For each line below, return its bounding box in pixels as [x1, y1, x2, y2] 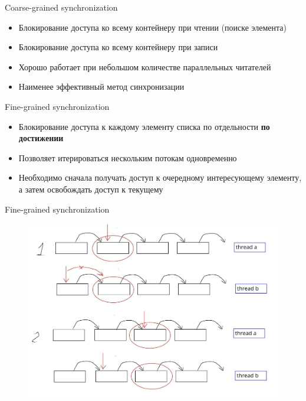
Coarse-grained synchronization [5, 1, 118, 13]
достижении [18, 132, 64, 144]
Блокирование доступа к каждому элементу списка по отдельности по [18, 120, 270, 132]
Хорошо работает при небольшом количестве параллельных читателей [18, 60, 271, 73]
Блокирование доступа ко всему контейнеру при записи [18, 41, 218, 53]
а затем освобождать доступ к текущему [18, 182, 163, 195]
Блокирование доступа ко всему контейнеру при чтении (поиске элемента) [18, 21, 287, 33]
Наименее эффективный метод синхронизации [18, 80, 185, 93]
